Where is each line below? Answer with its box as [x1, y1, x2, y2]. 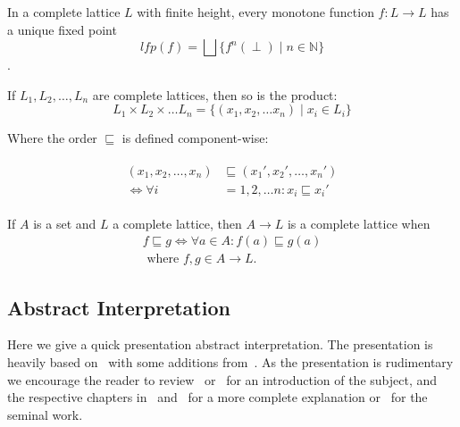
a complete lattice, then [113, 213, 242, 232]
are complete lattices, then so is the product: [92, 85, 338, 104]
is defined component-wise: [121, 129, 269, 147]
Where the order [7, 129, 97, 147]
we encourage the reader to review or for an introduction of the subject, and [7, 370, 438, 389]
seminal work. [7, 405, 83, 423]
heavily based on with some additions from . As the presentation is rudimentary [7, 352, 454, 371]
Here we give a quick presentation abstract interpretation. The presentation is [7, 335, 433, 354]
